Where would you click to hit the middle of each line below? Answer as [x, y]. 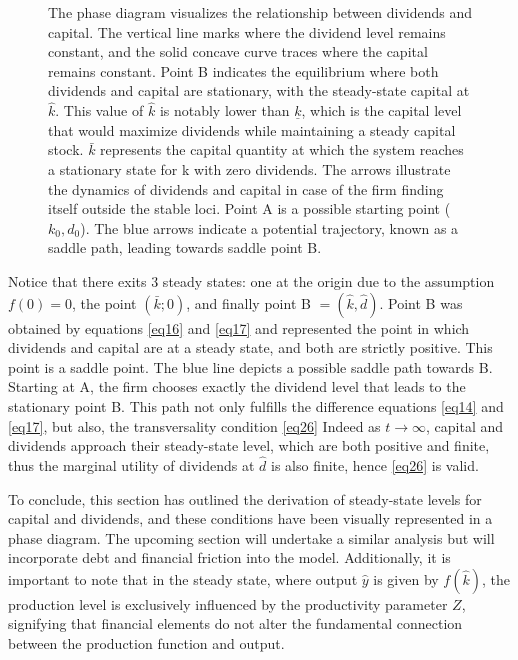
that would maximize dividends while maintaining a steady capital [252, 129]
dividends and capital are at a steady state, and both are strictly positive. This [250, 347]
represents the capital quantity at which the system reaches [282, 149]
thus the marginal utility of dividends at [131, 464]
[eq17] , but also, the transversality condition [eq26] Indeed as [194, 425]
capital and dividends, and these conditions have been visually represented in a [250, 518]
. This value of [99, 110]
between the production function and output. [146, 643]
